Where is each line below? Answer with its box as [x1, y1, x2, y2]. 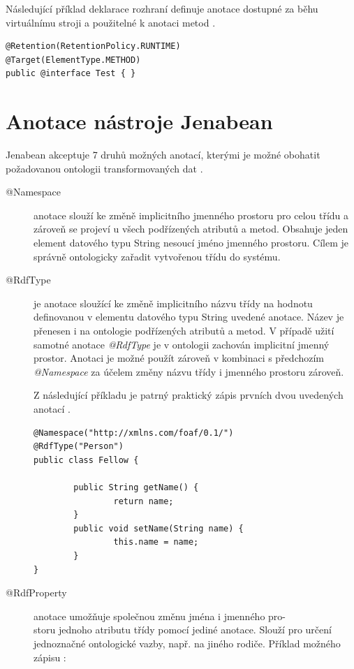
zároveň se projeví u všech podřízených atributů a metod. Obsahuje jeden [34, 221, 348, 236]
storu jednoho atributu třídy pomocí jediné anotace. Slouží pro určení [34, 622, 332, 637]
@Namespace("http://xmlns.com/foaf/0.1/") [34, 427, 234, 438]
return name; [113, 496, 174, 506]
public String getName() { [73, 482, 199, 492]
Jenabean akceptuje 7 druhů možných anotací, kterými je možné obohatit [6, 147, 320, 162]
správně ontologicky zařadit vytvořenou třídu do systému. [34, 249, 281, 263]
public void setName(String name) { [73, 523, 244, 534]
